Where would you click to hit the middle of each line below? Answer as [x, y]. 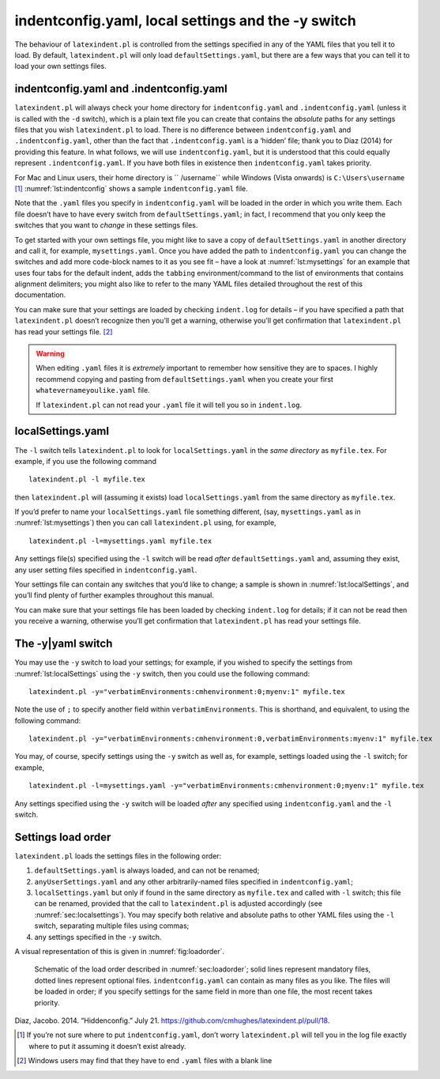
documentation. [40, 295]
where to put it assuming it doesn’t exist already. [107, 1046]
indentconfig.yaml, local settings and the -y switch [186, 21]
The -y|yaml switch [64, 644]
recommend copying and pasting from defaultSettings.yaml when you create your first [184, 379]
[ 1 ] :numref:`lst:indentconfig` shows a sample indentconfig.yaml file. [131, 188]
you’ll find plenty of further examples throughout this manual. [115, 595]
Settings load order [63, 837]
